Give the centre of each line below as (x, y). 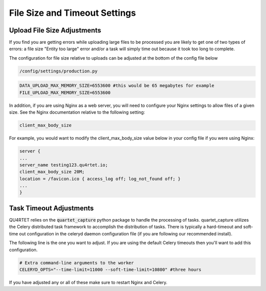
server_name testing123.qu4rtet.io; (64, 165)
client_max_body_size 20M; (52, 172)
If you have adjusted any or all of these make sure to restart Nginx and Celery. (88, 282)
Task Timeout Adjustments (51, 208)
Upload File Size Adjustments (55, 30)
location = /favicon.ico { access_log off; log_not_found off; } (100, 179)
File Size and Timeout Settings (73, 13)
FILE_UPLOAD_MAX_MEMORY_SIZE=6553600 (65, 93)
